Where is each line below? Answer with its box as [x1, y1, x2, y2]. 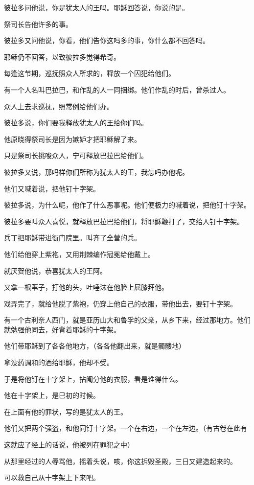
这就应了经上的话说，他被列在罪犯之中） [4, 439, 134, 450]
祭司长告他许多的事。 [4, 19, 72, 29]
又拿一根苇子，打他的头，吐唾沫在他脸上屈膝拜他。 [4, 282, 168, 292]
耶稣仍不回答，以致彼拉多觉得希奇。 [4, 51, 120, 62]
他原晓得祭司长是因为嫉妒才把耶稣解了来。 [4, 134, 141, 144]
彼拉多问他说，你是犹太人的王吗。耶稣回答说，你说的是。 [4, 2, 189, 12]
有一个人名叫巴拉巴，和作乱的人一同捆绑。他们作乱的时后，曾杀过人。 [4, 84, 230, 94]
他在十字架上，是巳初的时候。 [4, 390, 100, 400]
